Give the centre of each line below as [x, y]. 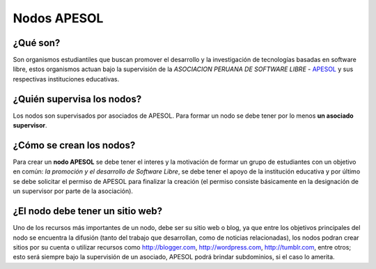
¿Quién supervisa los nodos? [77, 99]
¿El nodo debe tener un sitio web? [88, 212]
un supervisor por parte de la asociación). [73, 191]
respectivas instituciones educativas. [66, 79]
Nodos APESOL [58, 18]
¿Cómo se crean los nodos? [74, 145]
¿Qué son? [37, 43]
